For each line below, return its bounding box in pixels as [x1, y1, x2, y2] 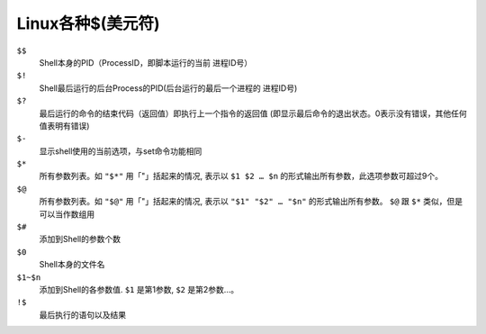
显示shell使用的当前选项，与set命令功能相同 [39, 145, 202, 157]
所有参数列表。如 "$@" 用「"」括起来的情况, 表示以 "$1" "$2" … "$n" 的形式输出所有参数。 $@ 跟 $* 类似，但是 [39, 196, 463, 207]
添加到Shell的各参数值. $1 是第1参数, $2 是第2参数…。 [39, 284, 239, 294]
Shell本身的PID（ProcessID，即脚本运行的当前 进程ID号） [39, 57, 252, 68]
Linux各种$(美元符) [16, 14, 160, 33]
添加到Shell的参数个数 [39, 234, 121, 245]
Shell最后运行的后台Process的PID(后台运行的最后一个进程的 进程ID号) [39, 82, 298, 94]
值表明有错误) [39, 120, 90, 131]
